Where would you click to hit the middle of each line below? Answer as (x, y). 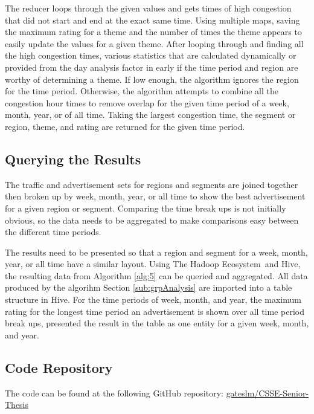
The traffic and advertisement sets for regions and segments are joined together (152, 184)
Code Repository (59, 367)
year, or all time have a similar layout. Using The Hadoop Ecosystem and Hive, (153, 264)
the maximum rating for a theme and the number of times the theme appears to (153, 32)
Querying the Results (73, 159)
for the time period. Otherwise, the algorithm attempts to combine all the (142, 91)
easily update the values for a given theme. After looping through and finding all (154, 43)
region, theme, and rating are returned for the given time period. (125, 126)
